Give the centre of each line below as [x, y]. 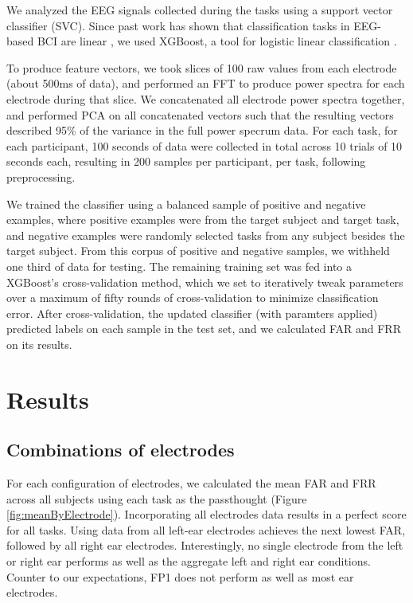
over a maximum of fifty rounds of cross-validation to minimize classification [193, 298]
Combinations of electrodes [121, 450]
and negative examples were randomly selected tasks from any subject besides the [206, 235]
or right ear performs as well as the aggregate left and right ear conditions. [189, 561]
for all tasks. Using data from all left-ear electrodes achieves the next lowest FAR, [206, 529]
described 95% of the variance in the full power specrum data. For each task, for [202, 130]
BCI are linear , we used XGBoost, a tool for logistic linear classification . [217, 41]
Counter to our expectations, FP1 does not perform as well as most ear [180, 576]
